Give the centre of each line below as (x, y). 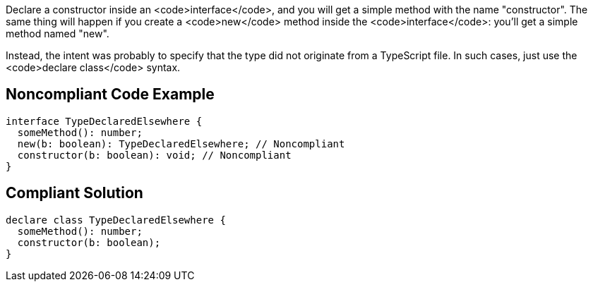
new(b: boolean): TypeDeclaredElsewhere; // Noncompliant (181, 143)
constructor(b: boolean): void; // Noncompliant (154, 155)
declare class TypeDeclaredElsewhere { (116, 220)
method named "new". (58, 33)
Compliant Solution (74, 193)
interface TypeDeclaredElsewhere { (104, 121)
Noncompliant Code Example (110, 94)
